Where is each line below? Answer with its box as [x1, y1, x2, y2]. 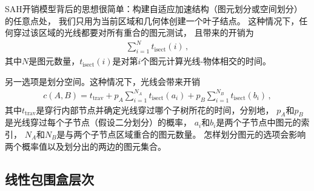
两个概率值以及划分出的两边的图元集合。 [5, 139, 166, 152]
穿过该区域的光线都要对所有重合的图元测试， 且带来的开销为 [13, 26, 254, 39]
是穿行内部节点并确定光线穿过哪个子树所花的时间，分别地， [36, 103, 274, 116]
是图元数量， [28, 55, 80, 67]
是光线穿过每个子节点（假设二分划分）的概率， [5, 116, 192, 129]
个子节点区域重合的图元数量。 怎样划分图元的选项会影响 [82, 128, 306, 141]
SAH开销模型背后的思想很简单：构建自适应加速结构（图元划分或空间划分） [5, 2, 302, 15]
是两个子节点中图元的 [216, 116, 301, 129]
